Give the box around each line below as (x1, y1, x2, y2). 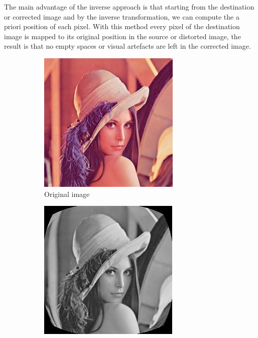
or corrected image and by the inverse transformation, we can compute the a (4, 11, 239, 22)
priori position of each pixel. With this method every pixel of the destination (4, 21, 240, 32)
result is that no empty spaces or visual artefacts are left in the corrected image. (4, 41, 251, 51)
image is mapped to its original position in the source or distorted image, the (4, 31, 241, 41)
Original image (44, 188, 90, 199)
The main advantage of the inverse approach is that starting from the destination (4, 2, 254, 12)
